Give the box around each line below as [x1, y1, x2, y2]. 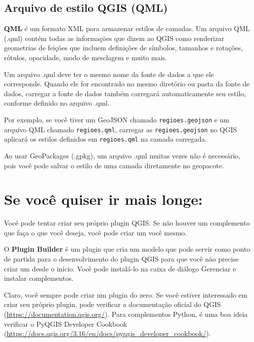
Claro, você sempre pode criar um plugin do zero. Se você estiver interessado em [4, 289, 248, 300]
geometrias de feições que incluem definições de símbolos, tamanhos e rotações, [4, 42, 243, 53]
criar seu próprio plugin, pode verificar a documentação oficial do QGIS [4, 299, 221, 309]
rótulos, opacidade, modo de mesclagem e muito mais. [4, 52, 168, 62]
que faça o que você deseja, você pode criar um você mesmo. [4, 227, 187, 237]
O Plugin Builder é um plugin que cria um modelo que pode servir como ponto [4, 244, 251, 254]
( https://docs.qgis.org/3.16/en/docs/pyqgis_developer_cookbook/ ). [4, 328, 211, 339]
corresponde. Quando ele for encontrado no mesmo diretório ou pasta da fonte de [4, 78, 250, 89]
